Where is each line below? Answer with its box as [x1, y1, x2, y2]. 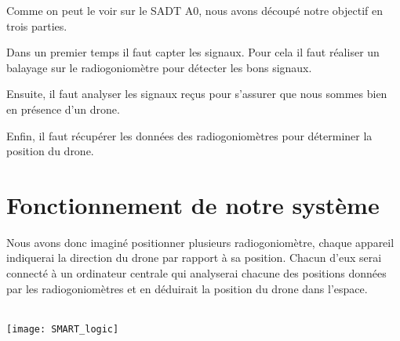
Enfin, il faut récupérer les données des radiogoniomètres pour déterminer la [6, 127, 373, 143]
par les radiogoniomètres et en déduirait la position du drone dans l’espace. [6, 280, 368, 296]
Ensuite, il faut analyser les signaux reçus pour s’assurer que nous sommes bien [6, 85, 387, 102]
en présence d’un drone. [6, 100, 120, 117]
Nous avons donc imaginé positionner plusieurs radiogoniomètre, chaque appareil [6, 234, 395, 250]
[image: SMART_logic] [6, 323, 119, 335]
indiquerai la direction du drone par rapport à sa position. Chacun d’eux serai [6, 249, 382, 266]
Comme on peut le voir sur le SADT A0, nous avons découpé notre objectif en [6, 2, 384, 18]
